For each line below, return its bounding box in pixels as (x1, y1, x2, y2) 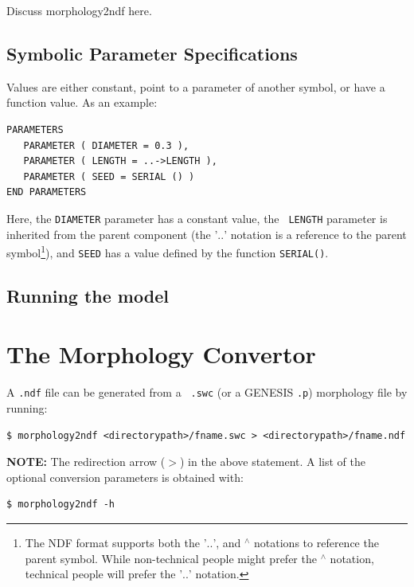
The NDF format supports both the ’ (25, 534, 207, 551)
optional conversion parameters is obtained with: (6, 468, 244, 485)
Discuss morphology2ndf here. (6, 2, 152, 18)
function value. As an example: (6, 94, 158, 111)
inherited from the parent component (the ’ (6, 225, 218, 242)
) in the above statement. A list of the (179, 453, 366, 470)
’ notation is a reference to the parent (224, 225, 407, 242)
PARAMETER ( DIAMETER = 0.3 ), (23, 139, 189, 151)
